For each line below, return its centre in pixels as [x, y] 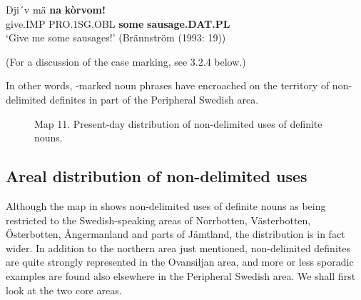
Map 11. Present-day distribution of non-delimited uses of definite [178, 123]
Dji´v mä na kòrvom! [56, 9]
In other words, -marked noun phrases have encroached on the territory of [168, 85]
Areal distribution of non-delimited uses [157, 176]
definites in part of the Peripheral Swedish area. [154, 99]
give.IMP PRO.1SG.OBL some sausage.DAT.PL [118, 23]
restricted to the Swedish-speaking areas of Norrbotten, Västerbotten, [158, 220]
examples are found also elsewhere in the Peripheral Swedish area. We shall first [181, 275]
